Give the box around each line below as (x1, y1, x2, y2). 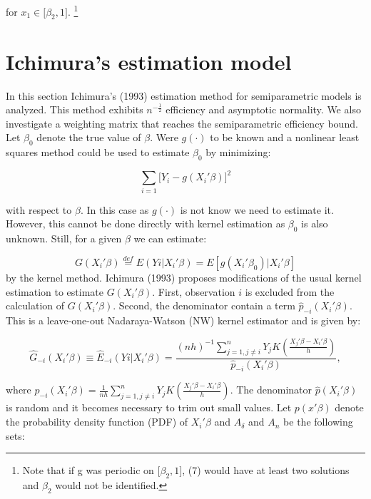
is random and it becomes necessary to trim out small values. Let (6, 400, 292, 415)
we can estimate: (133, 231, 207, 246)
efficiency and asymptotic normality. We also (166, 102, 361, 117)
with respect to (6, 202, 72, 217)
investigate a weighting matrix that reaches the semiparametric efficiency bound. (6, 115, 358, 130)
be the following (283, 414, 353, 429)
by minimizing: (205, 145, 271, 160)
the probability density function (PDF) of (6, 414, 188, 429)
